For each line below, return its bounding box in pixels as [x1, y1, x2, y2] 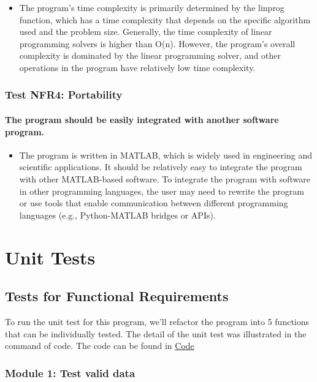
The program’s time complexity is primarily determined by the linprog [19, 1, 285, 13]
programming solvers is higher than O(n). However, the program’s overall [19, 37, 296, 50]
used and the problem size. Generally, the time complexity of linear [19, 25, 272, 38]
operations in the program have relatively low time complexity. [19, 61, 256, 73]
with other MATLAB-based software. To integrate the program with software [19, 172, 310, 185]
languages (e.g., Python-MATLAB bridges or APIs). [19, 208, 216, 221]
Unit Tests [5, 244, 96, 269]
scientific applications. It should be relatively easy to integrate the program [19, 160, 302, 173]
